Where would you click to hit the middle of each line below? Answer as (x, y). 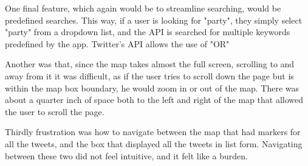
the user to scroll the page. (55, 111)
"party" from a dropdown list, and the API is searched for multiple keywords (148, 32)
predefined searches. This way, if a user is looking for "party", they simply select (154, 20)
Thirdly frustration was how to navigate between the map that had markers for (153, 132)
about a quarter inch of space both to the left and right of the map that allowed (154, 100)
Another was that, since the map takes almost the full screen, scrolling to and (150, 64)
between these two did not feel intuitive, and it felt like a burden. (126, 155)
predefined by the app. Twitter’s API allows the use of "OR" (117, 43)
